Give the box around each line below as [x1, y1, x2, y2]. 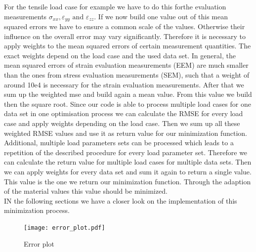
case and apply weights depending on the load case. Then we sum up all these [4, 118, 240, 128]
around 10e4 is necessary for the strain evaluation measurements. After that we [4, 79, 244, 89]
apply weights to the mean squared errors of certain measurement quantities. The [4, 41, 251, 51]
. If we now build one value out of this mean [94, 11, 228, 21]
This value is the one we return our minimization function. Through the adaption [4, 176, 251, 186]
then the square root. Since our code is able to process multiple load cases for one [4, 98, 251, 109]
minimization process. [4, 205, 70, 215]
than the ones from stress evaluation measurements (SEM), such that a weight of [4, 70, 250, 80]
